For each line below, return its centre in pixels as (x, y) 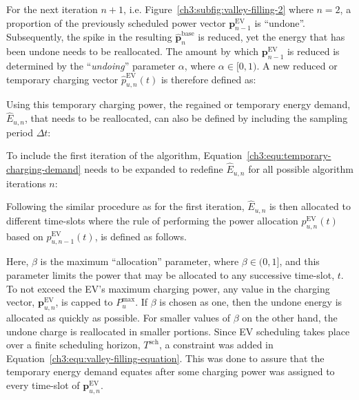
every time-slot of (43, 385)
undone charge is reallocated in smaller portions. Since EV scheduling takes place (178, 331)
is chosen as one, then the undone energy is (251, 302)
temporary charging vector (62, 79)
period (20, 132)
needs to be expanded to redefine (154, 169)
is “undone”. (280, 22)
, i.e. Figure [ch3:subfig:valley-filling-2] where (218, 9)
